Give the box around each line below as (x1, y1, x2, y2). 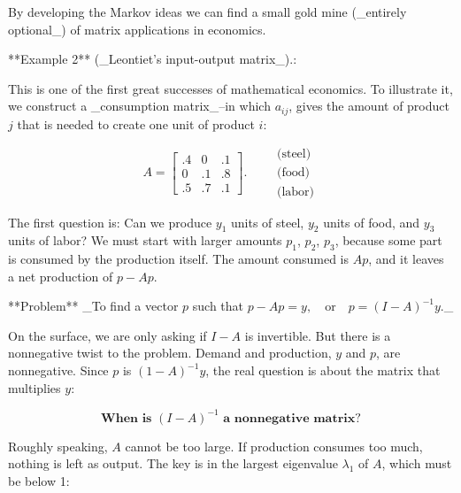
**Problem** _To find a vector (8, 297, 179, 315)
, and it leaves (368, 250, 444, 268)
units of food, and (323, 212, 420, 231)
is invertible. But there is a (244, 326, 391, 344)
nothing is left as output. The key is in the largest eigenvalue (8, 454, 338, 473)
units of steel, (231, 212, 304, 231)
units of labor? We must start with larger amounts (8, 231, 282, 250)
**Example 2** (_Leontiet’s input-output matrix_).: (8, 50, 297, 68)
